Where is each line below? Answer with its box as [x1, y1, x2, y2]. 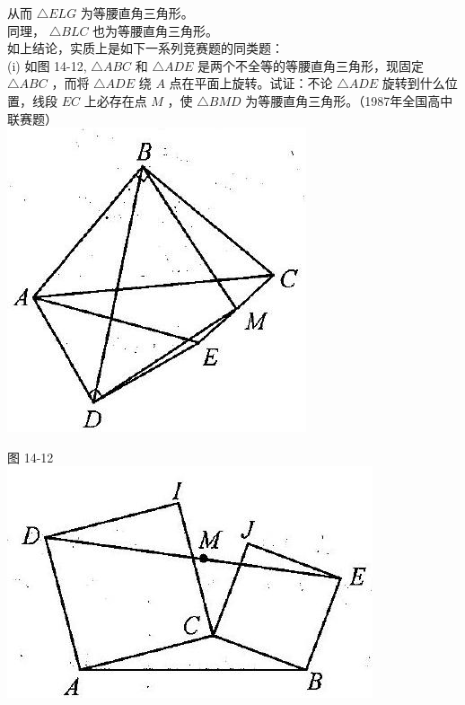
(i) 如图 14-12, [7, 56, 87, 75]
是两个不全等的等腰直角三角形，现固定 [197, 56, 425, 75]
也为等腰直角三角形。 [92, 21, 219, 40]
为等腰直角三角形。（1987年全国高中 [245, 91, 453, 110]
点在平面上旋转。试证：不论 [169, 74, 333, 93]
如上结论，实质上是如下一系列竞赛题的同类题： [7, 39, 284, 57]
